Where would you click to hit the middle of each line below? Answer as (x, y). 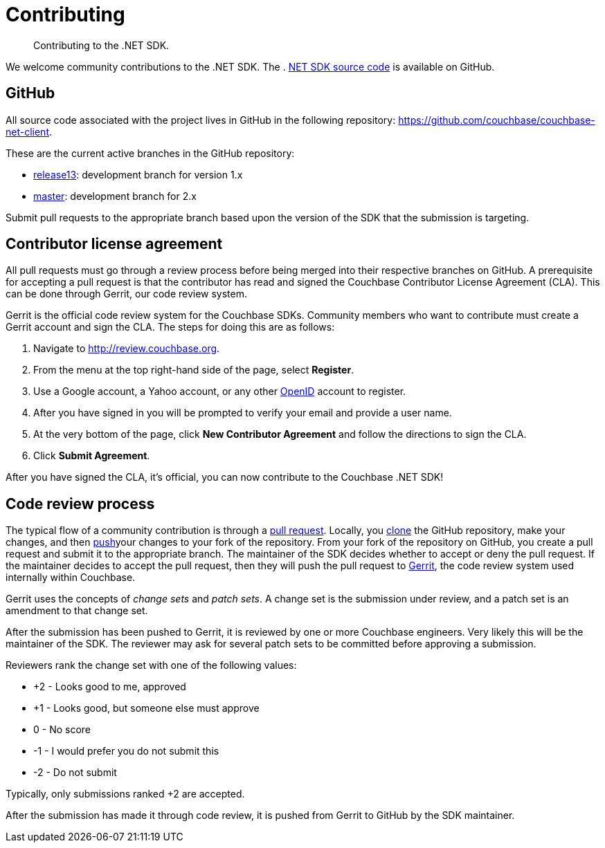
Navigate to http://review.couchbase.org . (127, 349)
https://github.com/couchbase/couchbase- (497, 120)
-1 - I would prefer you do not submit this (126, 751)
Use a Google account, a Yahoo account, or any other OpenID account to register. (220, 391)
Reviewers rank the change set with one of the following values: (151, 665)
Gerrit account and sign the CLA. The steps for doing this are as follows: (170, 327)
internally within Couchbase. (71, 578)
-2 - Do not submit (75, 773)
